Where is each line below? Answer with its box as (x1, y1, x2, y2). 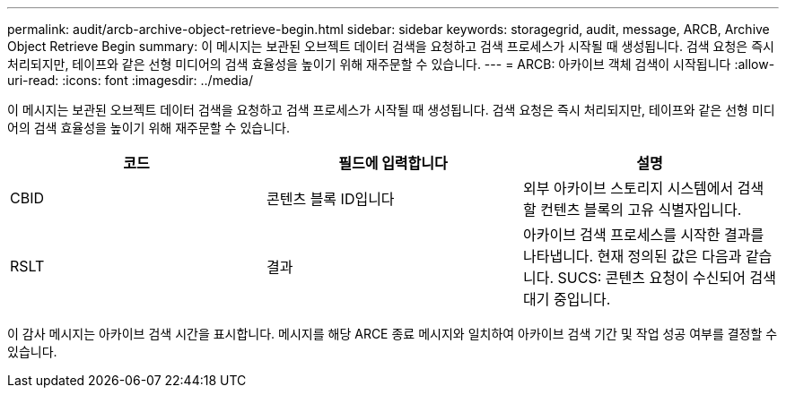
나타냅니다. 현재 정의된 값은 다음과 (522, 247, 742, 265)
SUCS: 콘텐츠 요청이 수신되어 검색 (557, 269, 776, 287)
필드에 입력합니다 (338, 154, 448, 172)
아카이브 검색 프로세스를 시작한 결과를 (522, 226, 764, 244)
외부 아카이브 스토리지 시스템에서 (522, 179, 734, 197)
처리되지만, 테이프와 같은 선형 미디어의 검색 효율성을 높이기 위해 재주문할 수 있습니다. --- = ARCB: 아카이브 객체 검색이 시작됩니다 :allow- (7, 56, 775, 72)
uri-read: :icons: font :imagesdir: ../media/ (7, 73, 253, 88)
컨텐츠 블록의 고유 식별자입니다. (540, 201, 742, 219)
